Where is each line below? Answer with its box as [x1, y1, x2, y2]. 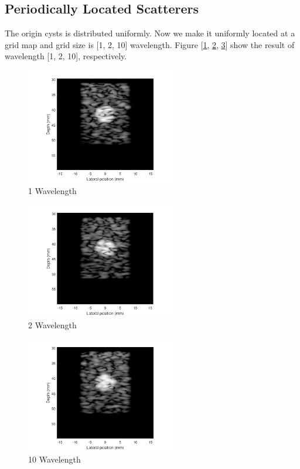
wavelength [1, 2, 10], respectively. [5, 50, 127, 62]
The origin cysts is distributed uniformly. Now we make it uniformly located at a [5, 27, 295, 39]
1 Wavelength [28, 184, 77, 196]
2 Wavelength [28, 318, 77, 331]
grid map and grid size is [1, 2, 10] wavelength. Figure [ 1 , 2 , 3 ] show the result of [5, 38, 295, 50]
